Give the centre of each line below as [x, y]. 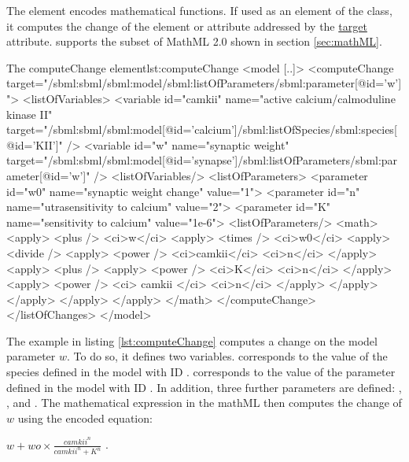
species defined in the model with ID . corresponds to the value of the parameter [201, 372]
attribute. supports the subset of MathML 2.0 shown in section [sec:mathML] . [194, 41]
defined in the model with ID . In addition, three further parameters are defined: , [204, 387]
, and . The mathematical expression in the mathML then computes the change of [204, 403]
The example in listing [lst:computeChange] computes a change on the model [192, 340]
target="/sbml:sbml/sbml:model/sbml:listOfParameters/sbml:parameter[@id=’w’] [204, 83]
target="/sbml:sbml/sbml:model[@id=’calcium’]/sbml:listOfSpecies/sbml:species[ [202, 129]
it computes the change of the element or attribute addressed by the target [187, 26]
